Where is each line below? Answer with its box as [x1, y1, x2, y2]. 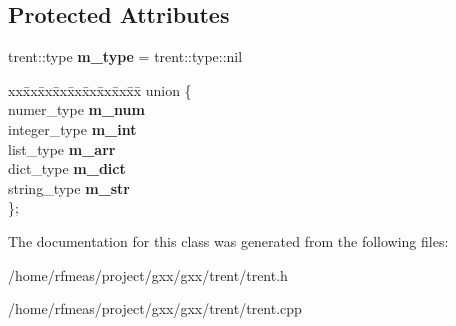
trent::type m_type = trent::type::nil [8, 46, 243, 67]
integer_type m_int [8, 118, 137, 139]
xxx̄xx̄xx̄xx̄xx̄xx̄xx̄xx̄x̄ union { [8, 79, 192, 100]
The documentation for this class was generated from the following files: [8, 230, 449, 251]
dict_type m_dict [8, 158, 126, 179]
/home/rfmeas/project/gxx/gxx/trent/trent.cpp [8, 298, 302, 319]
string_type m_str [8, 177, 130, 198]
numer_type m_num [8, 99, 145, 120]
